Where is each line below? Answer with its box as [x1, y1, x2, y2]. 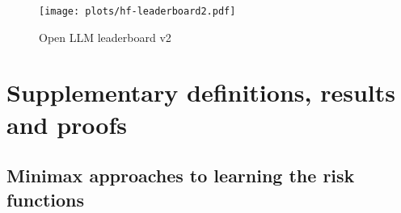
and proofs [6, 107, 127, 140]
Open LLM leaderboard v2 [39, 28, 171, 45]
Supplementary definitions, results [6, 76, 395, 109]
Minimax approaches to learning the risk [6, 163, 355, 188]
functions [6, 186, 85, 211]
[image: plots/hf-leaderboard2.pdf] [39, 6, 236, 17]
